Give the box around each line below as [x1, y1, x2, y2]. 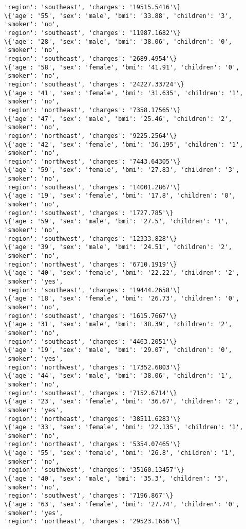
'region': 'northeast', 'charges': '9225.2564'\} [4, 132, 177, 139]
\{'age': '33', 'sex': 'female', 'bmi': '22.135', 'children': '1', [4, 424, 243, 431]
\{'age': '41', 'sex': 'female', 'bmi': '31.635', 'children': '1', [4, 89, 243, 97]
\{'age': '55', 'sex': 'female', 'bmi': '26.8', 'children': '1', [4, 449, 236, 457]
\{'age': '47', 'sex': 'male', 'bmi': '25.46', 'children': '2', [4, 115, 232, 122]
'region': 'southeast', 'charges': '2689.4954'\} [4, 55, 177, 62]
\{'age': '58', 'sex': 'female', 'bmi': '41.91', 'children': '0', [4, 63, 240, 71]
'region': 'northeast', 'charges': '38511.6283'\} [4, 415, 181, 422]
